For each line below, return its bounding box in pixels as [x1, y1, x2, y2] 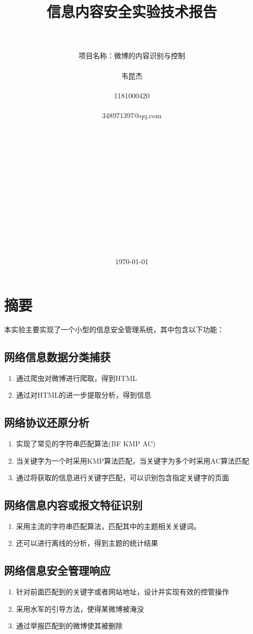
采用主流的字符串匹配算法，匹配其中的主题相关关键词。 [16, 520, 201, 531]
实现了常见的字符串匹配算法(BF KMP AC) [16, 438, 156, 448]
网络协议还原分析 [4, 414, 89, 430]
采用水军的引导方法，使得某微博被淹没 [16, 603, 144, 614]
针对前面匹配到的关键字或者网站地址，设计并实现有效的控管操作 [16, 586, 229, 597]
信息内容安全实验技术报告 [46, 1, 217, 22]
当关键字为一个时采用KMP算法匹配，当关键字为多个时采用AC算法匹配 [16, 455, 249, 466]
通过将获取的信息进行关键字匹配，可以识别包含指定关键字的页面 [16, 472, 229, 483]
